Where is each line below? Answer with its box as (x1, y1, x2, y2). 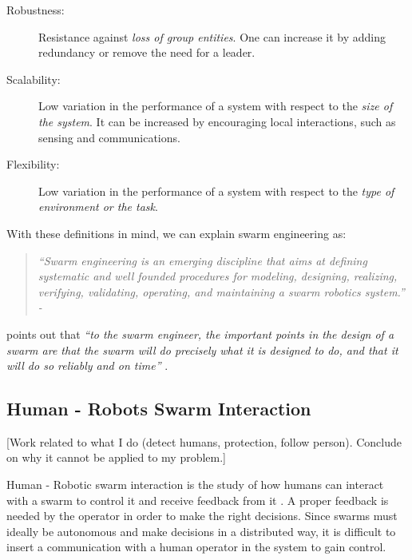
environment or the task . (38, 198, 158, 215)
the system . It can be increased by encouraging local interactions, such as (38, 113, 396, 129)
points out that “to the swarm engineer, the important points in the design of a (6, 325, 394, 342)
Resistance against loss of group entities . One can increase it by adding (38, 28, 386, 45)
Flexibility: (6, 156, 60, 173)
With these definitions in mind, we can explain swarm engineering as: (6, 224, 347, 241)
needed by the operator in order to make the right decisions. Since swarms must (6, 507, 398, 524)
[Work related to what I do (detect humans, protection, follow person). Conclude (6, 433, 402, 450)
